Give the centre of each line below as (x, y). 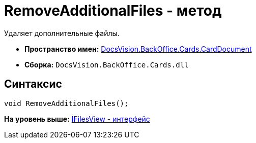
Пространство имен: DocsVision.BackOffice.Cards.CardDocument (138, 49)
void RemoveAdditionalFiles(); (66, 103)
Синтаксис (33, 84)
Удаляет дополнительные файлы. (62, 33)
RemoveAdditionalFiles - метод (113, 11)
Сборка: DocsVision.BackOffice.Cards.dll (107, 64)
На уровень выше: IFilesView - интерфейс (77, 119)
